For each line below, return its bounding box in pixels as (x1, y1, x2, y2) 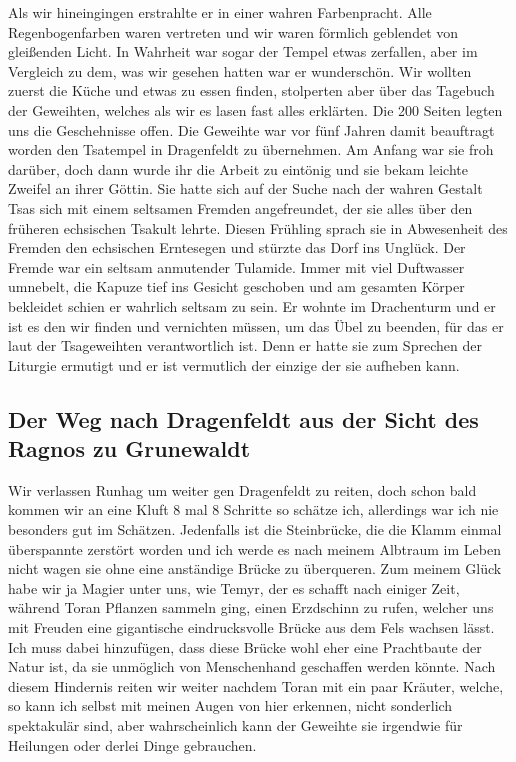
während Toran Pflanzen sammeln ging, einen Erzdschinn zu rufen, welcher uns (8, 597, 494, 618)
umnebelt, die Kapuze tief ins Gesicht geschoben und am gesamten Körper (8, 276, 465, 297)
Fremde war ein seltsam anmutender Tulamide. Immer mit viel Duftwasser (8, 256, 465, 277)
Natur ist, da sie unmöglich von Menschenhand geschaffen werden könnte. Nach (8, 656, 496, 677)
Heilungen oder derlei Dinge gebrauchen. (8, 734, 257, 755)
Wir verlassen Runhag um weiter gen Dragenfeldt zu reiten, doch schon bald (8, 479, 477, 500)
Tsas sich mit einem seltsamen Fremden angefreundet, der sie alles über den (8, 197, 473, 218)
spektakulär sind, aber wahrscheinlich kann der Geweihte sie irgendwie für (8, 715, 463, 735)
